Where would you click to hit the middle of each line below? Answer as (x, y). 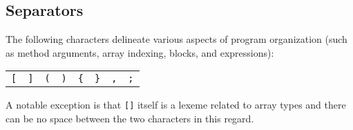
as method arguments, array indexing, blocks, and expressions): (140, 52)
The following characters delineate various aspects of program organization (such (176, 39)
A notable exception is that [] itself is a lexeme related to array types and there (176, 105)
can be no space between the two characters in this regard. (130, 119)
